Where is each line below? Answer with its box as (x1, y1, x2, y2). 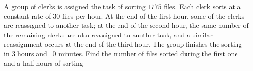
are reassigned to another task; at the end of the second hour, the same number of (4, 20, 249, 30)
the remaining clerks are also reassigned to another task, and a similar (4, 29, 213, 39)
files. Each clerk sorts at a (164, 1, 241, 11)
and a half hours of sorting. (4, 58, 85, 68)
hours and (17, 48, 47, 58)
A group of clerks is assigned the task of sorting (4, 1, 146, 11)
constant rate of (4, 11, 51, 21)
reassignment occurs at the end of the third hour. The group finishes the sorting (4, 39, 242, 49)
